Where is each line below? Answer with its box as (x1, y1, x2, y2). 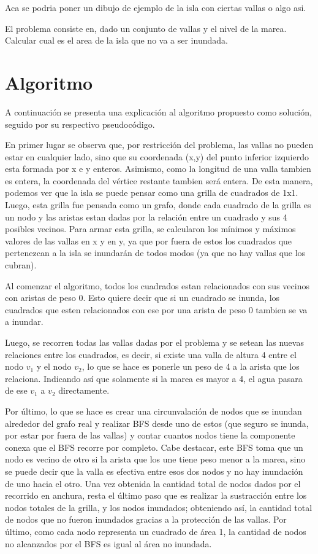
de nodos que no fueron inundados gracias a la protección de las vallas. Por (5, 513, 287, 526)
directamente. (58, 384, 110, 397)
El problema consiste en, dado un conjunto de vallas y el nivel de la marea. (5, 21, 287, 34)
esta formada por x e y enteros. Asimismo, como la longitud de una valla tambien (5, 162, 311, 175)
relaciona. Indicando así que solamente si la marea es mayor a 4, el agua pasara (5, 372, 303, 384)
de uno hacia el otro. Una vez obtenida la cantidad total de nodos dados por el (5, 477, 301, 490)
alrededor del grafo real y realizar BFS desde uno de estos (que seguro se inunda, (5, 416, 309, 429)
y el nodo (36, 360, 72, 373)
